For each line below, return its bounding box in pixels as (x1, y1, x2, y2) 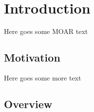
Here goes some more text (4, 72, 81, 82)
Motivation (4, 50, 60, 65)
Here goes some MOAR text (4, 26, 88, 36)
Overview (4, 96, 53, 111)
